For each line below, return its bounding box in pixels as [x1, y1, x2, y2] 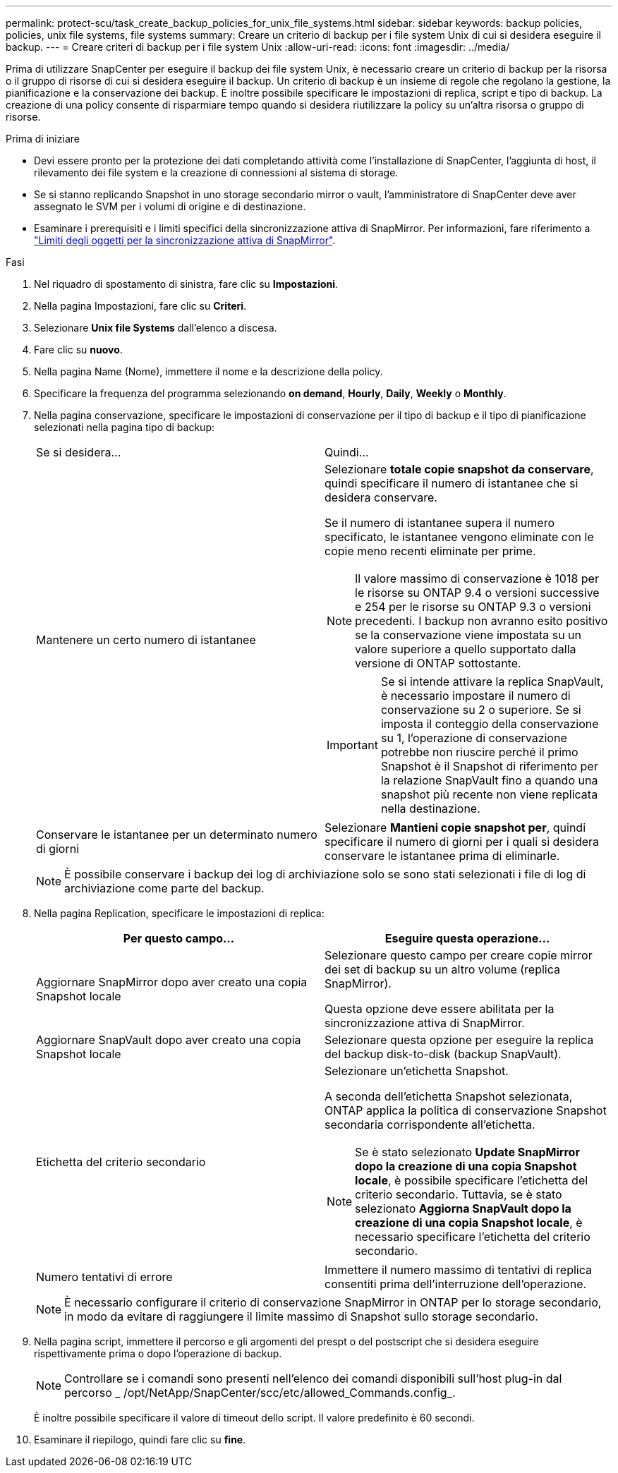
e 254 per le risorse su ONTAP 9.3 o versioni [355, 600, 591, 614]
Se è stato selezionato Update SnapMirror [355, 1145, 580, 1159]
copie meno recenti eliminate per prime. [325, 544, 536, 558]
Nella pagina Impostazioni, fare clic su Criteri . [34, 300, 247, 312]
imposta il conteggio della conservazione [380, 717, 599, 731]
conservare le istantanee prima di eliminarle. [325, 849, 560, 863]
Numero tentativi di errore [36, 1270, 173, 1284]
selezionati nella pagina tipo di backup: [34, 421, 214, 433]
